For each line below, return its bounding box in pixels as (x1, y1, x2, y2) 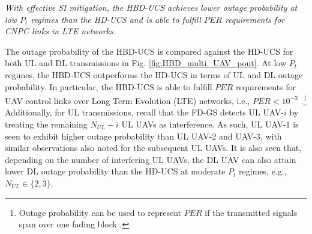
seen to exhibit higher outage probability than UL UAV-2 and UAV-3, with (5, 129, 282, 142)
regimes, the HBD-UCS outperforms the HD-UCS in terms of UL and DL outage (5, 68, 303, 81)
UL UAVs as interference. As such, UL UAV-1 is (121, 118, 299, 130)
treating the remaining (5, 118, 88, 130)
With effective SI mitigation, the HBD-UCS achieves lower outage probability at (5, 1, 298, 13)
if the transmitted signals (205, 206, 298, 218)
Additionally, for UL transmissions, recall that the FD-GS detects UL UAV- (5, 106, 284, 119)
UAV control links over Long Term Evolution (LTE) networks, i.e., (5, 94, 250, 106)
